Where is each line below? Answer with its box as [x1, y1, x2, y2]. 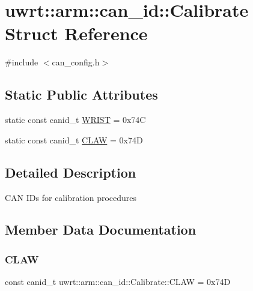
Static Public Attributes [5, 85, 158, 104]
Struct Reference [5, 21, 148, 46]
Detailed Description [5, 163, 136, 181]
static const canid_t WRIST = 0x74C [5, 113, 146, 126]
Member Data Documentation [5, 220, 197, 239]
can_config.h [52, 56, 100, 68]
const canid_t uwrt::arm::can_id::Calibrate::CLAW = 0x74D [5, 275, 231, 288]
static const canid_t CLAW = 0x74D [5, 133, 143, 146]
